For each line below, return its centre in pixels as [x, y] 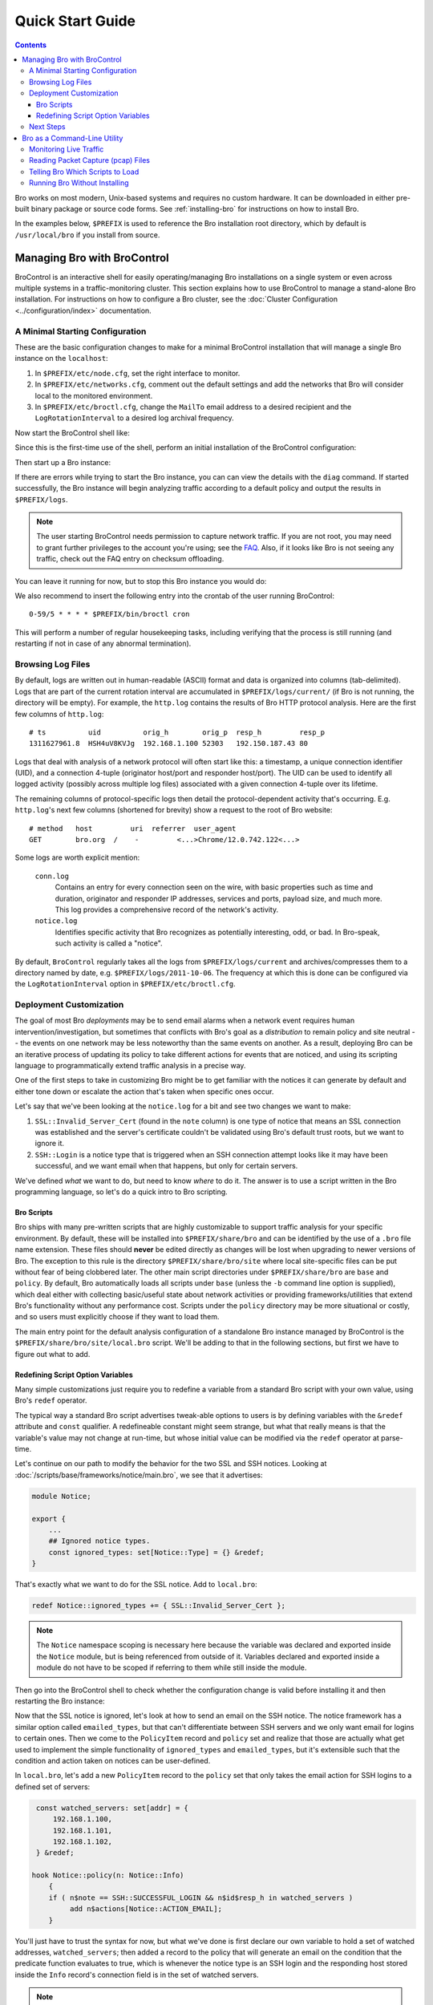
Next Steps [47, 127]
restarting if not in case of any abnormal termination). [103, 644]
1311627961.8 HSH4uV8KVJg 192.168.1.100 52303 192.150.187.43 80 [169, 743]
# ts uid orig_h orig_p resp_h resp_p [177, 732]
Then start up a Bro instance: [63, 462]
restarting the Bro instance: [60, 1701]
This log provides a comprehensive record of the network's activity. [167, 909]
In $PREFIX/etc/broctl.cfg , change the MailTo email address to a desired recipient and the [193, 407]
